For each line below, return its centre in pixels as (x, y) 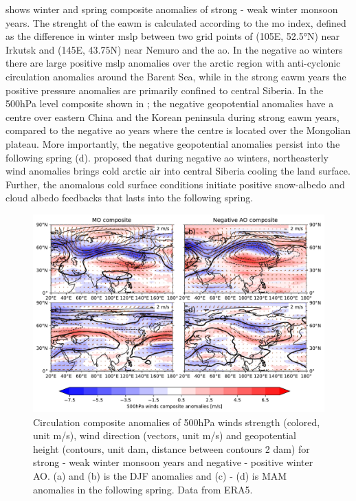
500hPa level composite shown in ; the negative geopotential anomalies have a (170, 103)
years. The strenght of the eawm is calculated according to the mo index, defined (176, 22)
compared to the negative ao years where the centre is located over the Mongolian (178, 130)
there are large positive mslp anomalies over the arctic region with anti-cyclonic (173, 63)
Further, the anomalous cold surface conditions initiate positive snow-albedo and (175, 184)
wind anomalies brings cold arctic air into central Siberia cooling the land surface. (178, 171)
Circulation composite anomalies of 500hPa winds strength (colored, (177, 422)
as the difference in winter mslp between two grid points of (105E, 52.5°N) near (173, 36)
